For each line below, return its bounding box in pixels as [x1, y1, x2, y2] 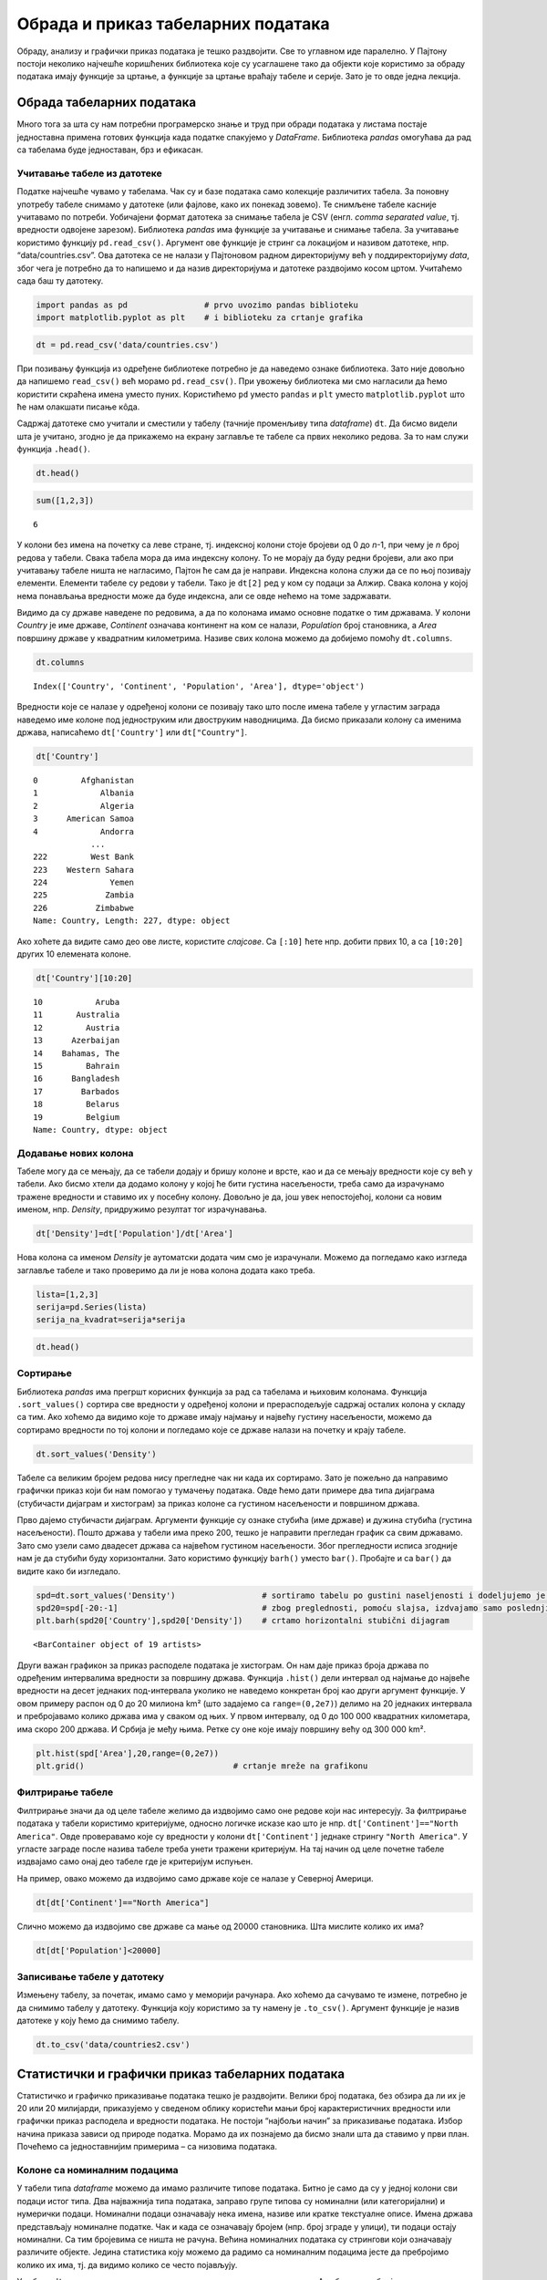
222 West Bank [33, 852, 135, 862]
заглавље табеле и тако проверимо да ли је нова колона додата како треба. [16, 1264, 315, 1276]
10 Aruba [33, 997, 120, 1007]
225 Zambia [33, 890, 135, 900]
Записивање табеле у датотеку [16, 1971, 164, 1983]
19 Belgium [33, 1112, 120, 1122]
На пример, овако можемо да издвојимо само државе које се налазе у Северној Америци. [16, 1872, 374, 1883]
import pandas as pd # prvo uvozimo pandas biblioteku [36, 299, 359, 310]
